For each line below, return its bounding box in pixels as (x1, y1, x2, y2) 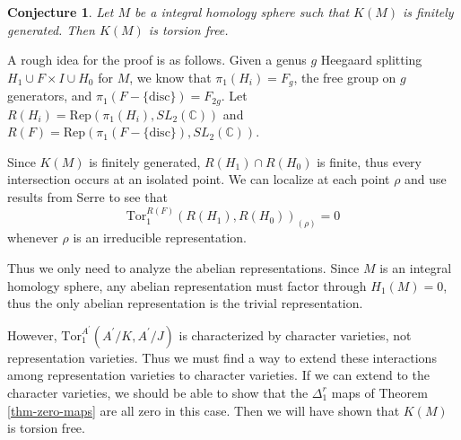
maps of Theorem (331, 383, 428, 401)
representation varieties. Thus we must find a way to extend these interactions (7, 348, 437, 366)
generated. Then (7, 20, 95, 39)
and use (404, 170, 447, 189)
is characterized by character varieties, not (178, 325, 412, 344)
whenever (7, 228, 58, 247)
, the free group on (293, 67, 396, 86)
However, (7, 325, 57, 344)
